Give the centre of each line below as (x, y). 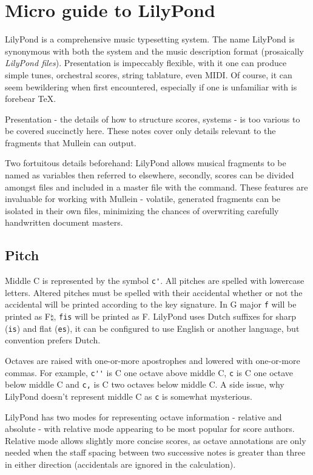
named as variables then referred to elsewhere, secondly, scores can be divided (150, 175)
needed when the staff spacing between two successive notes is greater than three (155, 452)
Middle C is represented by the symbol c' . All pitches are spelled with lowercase (155, 281)
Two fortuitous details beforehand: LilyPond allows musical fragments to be (146, 163)
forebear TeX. (31, 99)
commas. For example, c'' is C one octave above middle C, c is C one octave (149, 372)
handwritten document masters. (64, 222)
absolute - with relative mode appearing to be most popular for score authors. (150, 429)
